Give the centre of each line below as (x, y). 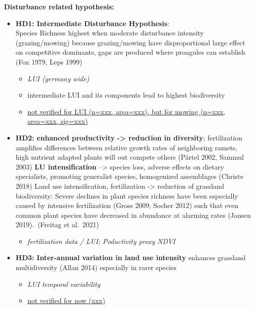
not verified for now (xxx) (66, 300)
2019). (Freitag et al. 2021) (57, 224)
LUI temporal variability (64, 284)
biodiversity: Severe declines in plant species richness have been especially (127, 195)
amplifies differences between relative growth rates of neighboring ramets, (127, 147)
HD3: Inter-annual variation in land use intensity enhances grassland (131, 257)
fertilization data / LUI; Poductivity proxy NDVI (101, 241)
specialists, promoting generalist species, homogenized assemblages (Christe (129, 176)
